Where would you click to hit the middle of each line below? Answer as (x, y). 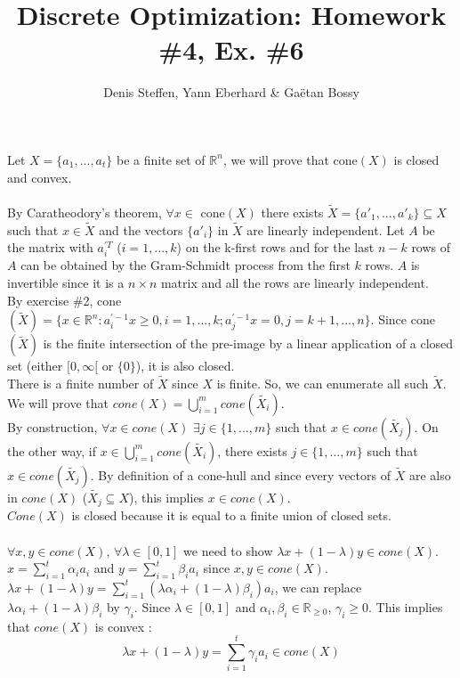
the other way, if (52, 450)
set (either (35, 366)
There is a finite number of (81, 384)
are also (430, 474)
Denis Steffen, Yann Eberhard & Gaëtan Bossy (231, 92)
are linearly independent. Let (326, 229)
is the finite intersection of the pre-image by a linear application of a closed (248, 343)
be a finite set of (161, 159)
